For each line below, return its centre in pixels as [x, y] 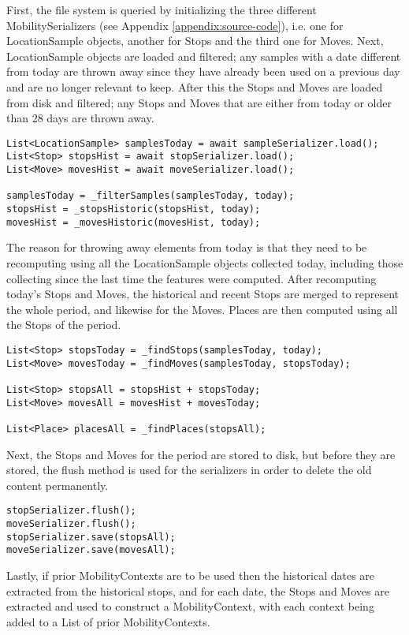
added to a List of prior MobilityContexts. [108, 621]
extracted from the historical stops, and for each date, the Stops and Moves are [198, 590]
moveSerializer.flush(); [71, 523]
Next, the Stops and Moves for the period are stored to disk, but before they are [201, 454]
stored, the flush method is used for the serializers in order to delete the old [189, 470]
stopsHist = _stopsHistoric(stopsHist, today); [134, 209]
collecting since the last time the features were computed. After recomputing [191, 278]
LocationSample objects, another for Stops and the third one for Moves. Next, [195, 41]
